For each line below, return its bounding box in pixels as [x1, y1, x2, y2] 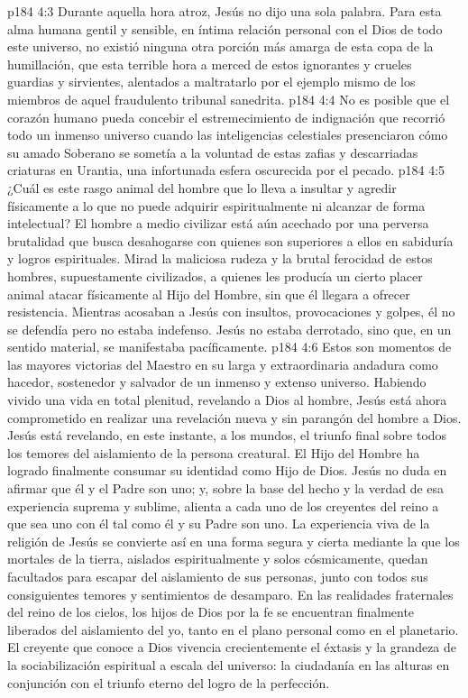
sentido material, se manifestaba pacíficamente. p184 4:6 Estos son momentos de [7, 337, 452, 356]
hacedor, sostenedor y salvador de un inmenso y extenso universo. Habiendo [7, 372, 427, 391]
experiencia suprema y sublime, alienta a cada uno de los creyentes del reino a [7, 496, 439, 515]
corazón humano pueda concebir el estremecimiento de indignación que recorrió [7, 107, 445, 126]
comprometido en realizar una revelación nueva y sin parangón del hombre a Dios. [7, 408, 462, 427]
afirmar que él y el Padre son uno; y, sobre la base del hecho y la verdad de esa [7, 479, 445, 498]
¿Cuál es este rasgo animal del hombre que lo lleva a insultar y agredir [7, 178, 397, 197]
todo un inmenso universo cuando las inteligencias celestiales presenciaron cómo [7, 125, 448, 144]
